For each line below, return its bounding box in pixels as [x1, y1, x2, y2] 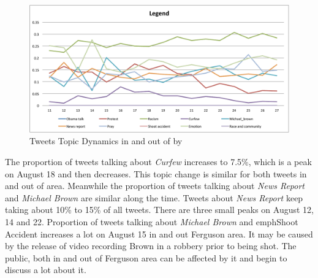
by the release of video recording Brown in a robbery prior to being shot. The [5, 239, 297, 252]
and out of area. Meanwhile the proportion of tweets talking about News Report [5, 179, 305, 192]
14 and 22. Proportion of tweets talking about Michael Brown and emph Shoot [5, 215, 298, 228]
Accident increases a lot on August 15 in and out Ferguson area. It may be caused [5, 227, 313, 240]
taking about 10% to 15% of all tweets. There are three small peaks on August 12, [5, 203, 314, 216]
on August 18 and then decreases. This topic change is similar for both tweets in [5, 167, 307, 180]
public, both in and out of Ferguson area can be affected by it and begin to [5, 251, 287, 264]
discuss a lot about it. [5, 263, 86, 276]
